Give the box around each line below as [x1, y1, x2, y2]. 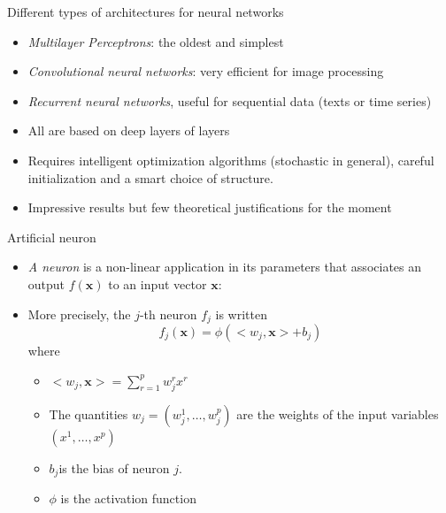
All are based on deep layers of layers [27, 121, 230, 140]
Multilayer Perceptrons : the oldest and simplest [27, 32, 284, 50]
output [27, 274, 65, 293]
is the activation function [60, 489, 196, 508]
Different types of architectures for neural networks [7, 3, 284, 20]
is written [215, 304, 268, 323]
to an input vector [108, 274, 207, 293]
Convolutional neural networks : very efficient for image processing [27, 62, 384, 80]
